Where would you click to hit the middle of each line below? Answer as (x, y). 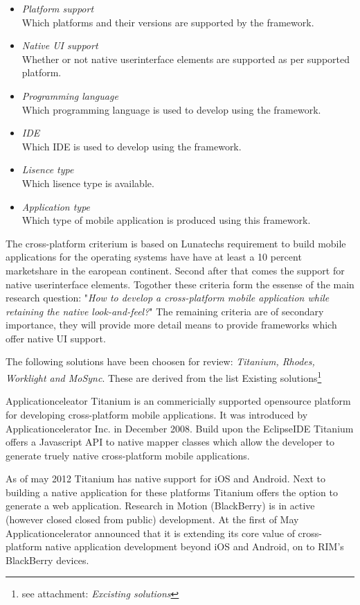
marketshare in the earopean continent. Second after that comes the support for (175, 270)
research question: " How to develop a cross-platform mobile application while (168, 298)
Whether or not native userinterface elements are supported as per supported (186, 59)
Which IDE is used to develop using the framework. (132, 146)
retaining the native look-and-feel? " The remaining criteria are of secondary (165, 311)
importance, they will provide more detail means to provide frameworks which (171, 325)
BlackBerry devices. (47, 560)
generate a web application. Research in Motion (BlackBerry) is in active (160, 506)
